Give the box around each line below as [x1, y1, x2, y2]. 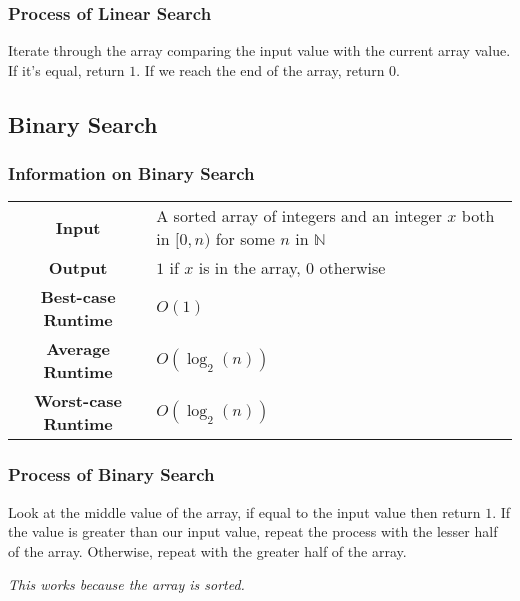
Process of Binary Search [8, 462, 215, 487]
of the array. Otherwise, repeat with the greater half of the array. [8, 540, 407, 561]
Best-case [40, 285, 116, 309]
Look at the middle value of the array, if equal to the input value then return [8, 501, 481, 522]
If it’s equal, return [8, 59, 125, 80]
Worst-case [34, 389, 122, 413]
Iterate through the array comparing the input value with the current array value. [8, 40, 511, 61]
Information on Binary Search [8, 161, 255, 186]
